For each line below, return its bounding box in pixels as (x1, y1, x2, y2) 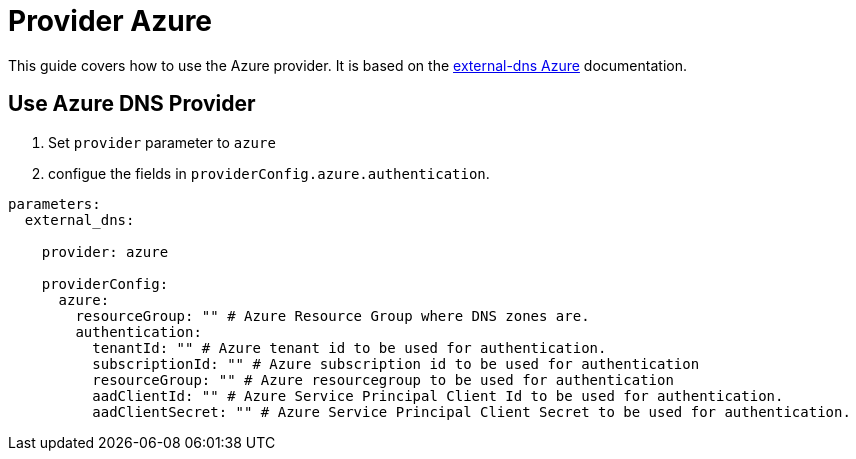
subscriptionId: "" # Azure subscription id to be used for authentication (92, 355, 700, 372)
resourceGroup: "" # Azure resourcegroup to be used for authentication (92, 371, 674, 388)
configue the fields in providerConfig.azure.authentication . (48, 164, 490, 182)
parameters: (8, 195, 101, 212)
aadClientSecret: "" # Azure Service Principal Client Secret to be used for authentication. (92, 403, 851, 420)
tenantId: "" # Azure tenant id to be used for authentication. (92, 339, 607, 356)
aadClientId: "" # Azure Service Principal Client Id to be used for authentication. (92, 387, 784, 404)
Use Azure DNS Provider (8, 91, 256, 117)
